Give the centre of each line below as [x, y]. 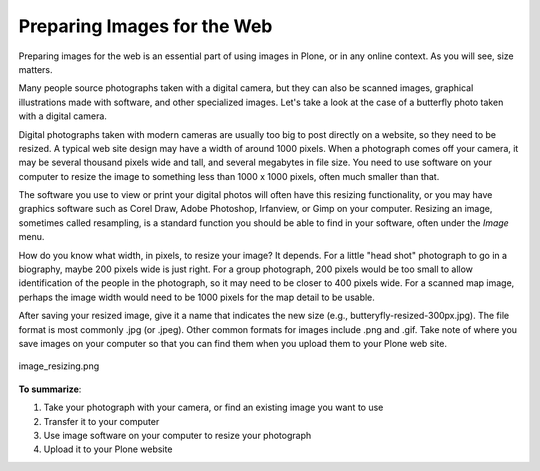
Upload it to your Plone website [108, 449]
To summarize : [50, 389]
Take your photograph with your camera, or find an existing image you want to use [213, 407]
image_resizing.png [59, 366]
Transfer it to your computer [101, 421]
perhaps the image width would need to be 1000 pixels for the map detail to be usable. [196, 297]
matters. [36, 69]
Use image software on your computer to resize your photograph [177, 435]
